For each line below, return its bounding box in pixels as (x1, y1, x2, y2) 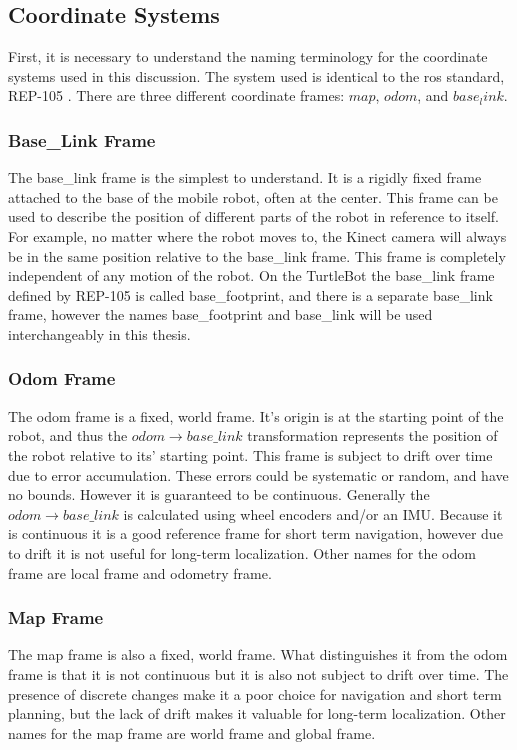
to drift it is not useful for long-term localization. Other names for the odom (8, 542, 476, 563)
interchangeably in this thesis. (8, 323, 191, 344)
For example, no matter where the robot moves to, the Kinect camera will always (8, 225, 507, 246)
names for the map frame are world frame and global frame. (8, 722, 376, 743)
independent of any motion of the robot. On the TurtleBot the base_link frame (8, 265, 495, 286)
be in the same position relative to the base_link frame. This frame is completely (8, 245, 506, 266)
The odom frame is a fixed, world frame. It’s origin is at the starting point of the (8, 405, 504, 426)
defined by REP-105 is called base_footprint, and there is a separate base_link (8, 284, 493, 305)
